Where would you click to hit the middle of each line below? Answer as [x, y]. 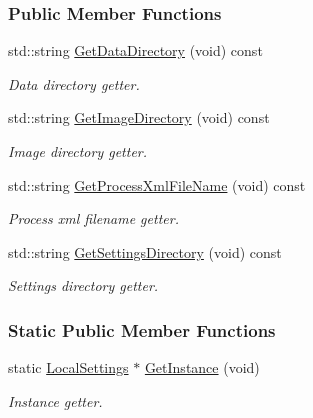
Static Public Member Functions [142, 329]
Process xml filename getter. [93, 218]
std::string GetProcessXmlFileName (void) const [157, 184]
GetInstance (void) [202, 367]
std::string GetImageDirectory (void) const [139, 117]
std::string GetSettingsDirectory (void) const [145, 251]
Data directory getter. [74, 83]
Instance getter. [55, 400]
